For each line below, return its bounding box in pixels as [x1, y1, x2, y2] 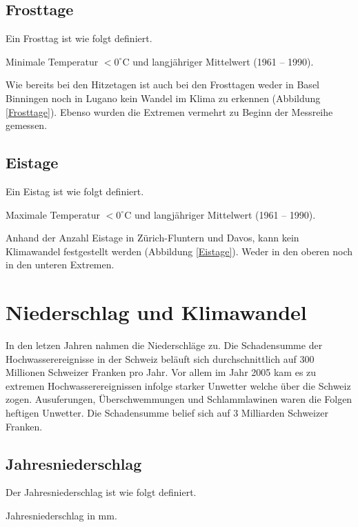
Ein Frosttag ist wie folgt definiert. [6, 31, 152, 46]
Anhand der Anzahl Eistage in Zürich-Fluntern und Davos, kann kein [6, 230, 299, 245]
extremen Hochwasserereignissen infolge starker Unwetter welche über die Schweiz [6, 378, 351, 392]
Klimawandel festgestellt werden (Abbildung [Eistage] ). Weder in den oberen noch [6, 243, 353, 258]
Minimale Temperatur [6, 54, 99, 68]
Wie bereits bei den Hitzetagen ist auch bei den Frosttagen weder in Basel [6, 77, 319, 92]
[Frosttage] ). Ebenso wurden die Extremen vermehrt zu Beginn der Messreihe [6, 104, 333, 119]
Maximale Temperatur [6, 207, 100, 221]
